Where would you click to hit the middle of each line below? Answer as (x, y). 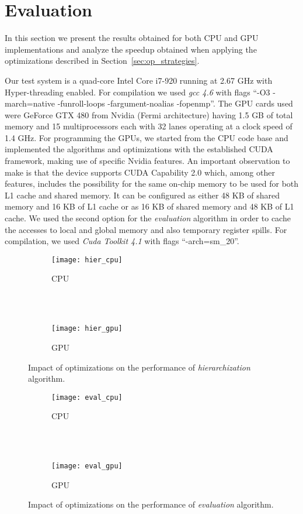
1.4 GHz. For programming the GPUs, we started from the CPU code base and (147, 137)
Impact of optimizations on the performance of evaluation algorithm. (151, 504)
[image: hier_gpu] (87, 329)
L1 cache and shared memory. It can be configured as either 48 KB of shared (142, 195)
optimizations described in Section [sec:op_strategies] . (102, 61)
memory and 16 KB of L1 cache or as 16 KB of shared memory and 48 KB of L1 (149, 206)
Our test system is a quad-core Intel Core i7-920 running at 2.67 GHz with (139, 80)
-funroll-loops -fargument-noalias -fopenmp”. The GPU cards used (175, 103)
